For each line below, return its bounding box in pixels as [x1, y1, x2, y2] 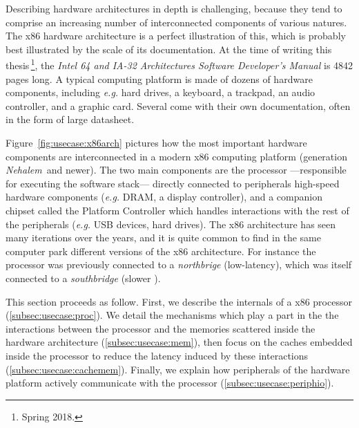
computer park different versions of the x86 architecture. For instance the [6, 243, 316, 258]
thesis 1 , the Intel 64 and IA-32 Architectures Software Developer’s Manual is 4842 [6, 56, 353, 73]
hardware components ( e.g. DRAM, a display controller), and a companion [6, 189, 322, 204]
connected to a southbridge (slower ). [6, 270, 161, 285]
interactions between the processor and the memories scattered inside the [6, 321, 316, 335]
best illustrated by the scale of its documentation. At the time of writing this [6, 41, 332, 56]
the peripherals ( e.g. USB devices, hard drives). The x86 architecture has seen [6, 216, 336, 231]
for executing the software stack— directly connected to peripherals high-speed [6, 176, 340, 190]
